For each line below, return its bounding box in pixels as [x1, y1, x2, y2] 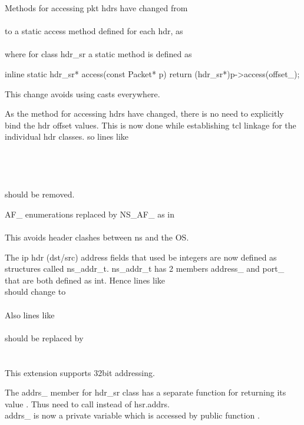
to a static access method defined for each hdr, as [5, 25, 183, 37]
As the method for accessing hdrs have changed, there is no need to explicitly [5, 107, 284, 120]
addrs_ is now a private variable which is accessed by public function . [5, 409, 260, 421]
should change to [5, 285, 66, 298]
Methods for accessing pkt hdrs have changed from [5, 2, 188, 14]
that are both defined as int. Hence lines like [5, 274, 166, 286]
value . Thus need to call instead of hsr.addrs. [5, 397, 170, 410]
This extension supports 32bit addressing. [5, 366, 155, 378]
